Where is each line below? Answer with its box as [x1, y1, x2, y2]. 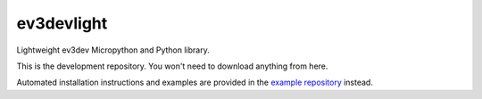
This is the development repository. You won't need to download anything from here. [16, 61, 328, 71]
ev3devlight [16, 13, 108, 33]
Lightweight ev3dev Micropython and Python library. [16, 45, 210, 55]
